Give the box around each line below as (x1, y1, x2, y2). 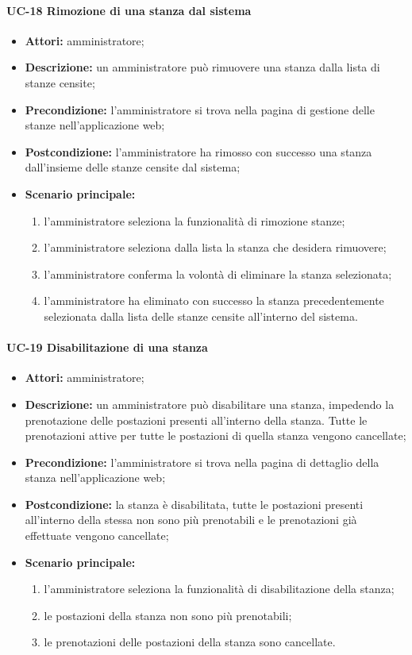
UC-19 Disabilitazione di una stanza (6, 339, 208, 356)
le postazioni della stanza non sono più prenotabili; (44, 607, 292, 623)
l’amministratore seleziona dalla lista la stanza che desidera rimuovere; (44, 239, 387, 256)
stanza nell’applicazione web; (25, 469, 166, 486)
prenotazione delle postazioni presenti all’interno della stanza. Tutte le (25, 411, 368, 428)
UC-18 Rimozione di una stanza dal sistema (6, 2, 252, 18)
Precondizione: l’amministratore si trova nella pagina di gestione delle (25, 101, 375, 118)
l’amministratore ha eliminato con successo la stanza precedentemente (44, 292, 384, 309)
